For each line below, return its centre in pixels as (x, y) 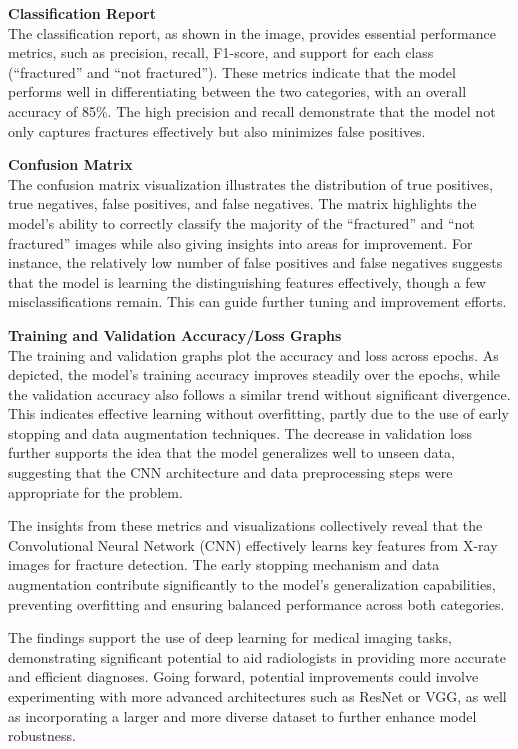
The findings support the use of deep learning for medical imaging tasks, (230, 637)
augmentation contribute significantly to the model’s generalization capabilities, (252, 584)
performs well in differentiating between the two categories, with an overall (237, 91)
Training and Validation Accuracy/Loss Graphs (175, 334)
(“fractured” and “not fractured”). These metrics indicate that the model (232, 71)
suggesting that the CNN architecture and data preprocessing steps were (230, 472)
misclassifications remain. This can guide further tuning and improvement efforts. (257, 301)
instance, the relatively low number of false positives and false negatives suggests (255, 262)
